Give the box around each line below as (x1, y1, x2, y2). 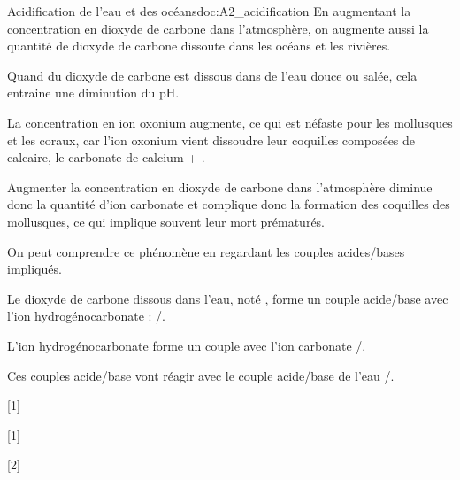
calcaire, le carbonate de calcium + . (7, 148, 205, 166)
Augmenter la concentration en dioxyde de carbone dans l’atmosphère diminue (7, 177, 433, 196)
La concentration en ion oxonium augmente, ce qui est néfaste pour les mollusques (7, 112, 453, 131)
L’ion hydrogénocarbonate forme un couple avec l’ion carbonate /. (7, 336, 366, 354)
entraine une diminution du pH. (7, 83, 180, 102)
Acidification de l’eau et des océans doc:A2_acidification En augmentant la (7, 2, 411, 19)
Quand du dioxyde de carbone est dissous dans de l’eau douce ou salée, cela (7, 66, 418, 84)
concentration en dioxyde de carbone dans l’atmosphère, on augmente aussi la (7, 19, 429, 37)
